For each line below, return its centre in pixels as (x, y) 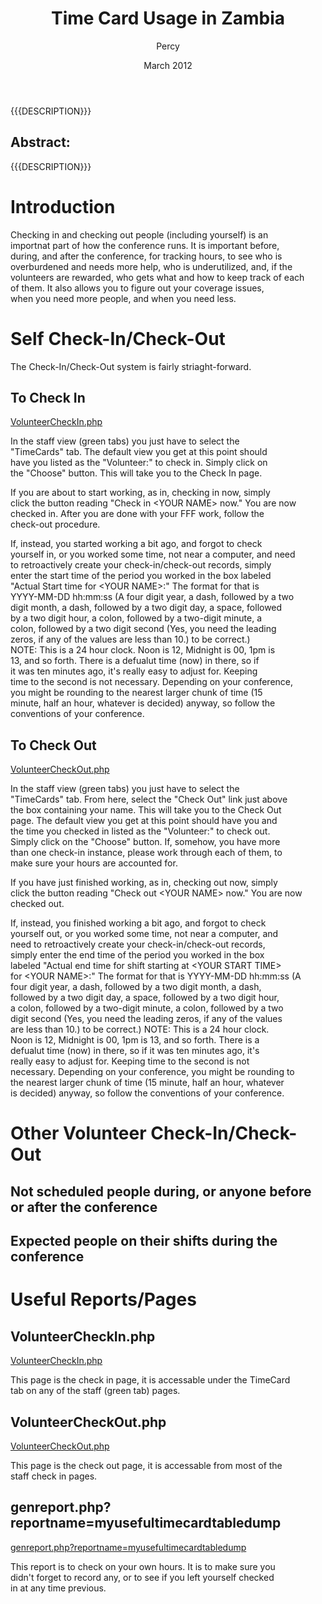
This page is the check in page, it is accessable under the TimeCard (150, 1380)
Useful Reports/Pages (103, 1299)
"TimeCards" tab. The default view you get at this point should (139, 452)
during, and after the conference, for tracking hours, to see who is (146, 256)
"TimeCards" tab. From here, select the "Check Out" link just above (149, 799)
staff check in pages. (54, 1476)
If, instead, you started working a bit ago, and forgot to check (136, 544)
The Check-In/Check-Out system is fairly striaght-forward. (131, 366)
